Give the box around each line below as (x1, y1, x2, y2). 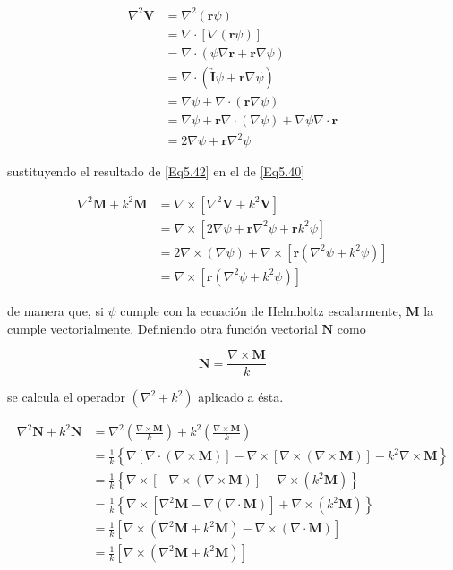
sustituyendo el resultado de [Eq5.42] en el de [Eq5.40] (7, 162, 305, 181)
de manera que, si (7, 301, 104, 319)
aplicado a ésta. (198, 387, 284, 406)
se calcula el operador (7, 387, 125, 406)
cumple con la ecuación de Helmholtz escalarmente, (120, 301, 402, 319)
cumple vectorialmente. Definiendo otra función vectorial (7, 319, 318, 337)
